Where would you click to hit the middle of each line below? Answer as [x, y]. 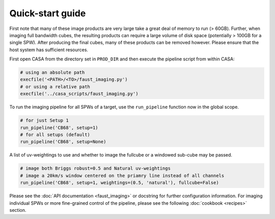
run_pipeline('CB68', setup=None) [63, 142]
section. [18, 210]
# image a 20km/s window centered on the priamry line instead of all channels [122, 176]
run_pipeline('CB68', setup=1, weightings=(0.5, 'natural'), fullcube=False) [119, 183]
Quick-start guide [48, 13]
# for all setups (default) [55, 135]
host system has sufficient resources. [49, 50]
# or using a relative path [55, 87]
